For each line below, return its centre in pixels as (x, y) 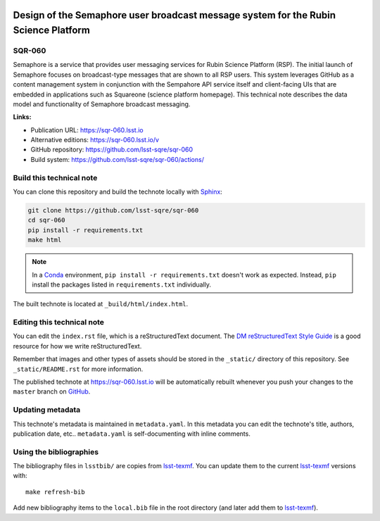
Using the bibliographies (56, 452)
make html (45, 240)
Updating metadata (47, 410)
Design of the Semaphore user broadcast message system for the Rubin (175, 15)
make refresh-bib (55, 492)
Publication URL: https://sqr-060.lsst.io (87, 130)
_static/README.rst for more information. (78, 369)
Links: (22, 117)
